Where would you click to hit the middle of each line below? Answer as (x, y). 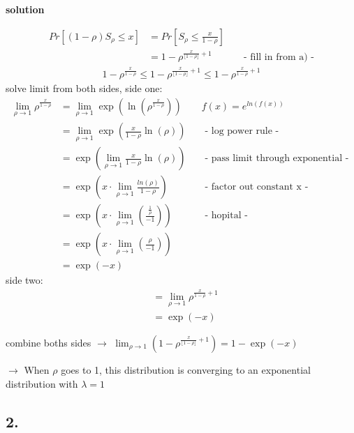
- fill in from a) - (279, 58)
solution (25, 9)
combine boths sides (49, 343)
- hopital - (226, 216)
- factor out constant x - (257, 187)
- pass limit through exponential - (277, 159)
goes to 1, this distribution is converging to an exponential (186, 370)
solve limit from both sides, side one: (84, 88)
